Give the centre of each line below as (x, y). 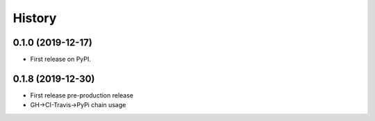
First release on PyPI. (61, 59)
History (35, 18)
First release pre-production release (82, 95)
